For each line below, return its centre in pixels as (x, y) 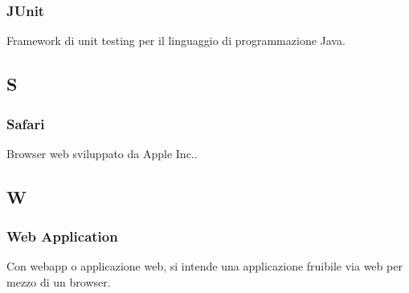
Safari (26, 123)
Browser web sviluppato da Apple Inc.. (102, 153)
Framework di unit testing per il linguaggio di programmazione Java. (176, 41)
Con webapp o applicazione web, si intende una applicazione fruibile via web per (204, 266)
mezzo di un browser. (59, 282)
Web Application (62, 236)
